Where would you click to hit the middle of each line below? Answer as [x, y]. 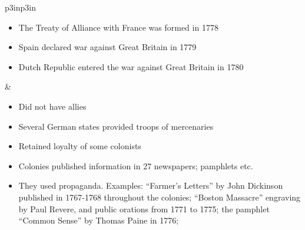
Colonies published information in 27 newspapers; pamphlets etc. [136, 165]
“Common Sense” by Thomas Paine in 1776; [99, 220]
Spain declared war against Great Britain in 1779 [107, 47]
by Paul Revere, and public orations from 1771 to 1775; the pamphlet [144, 208]
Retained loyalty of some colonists [80, 146]
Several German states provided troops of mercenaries [116, 126]
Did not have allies [52, 106]
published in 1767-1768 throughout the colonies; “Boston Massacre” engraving [160, 197]
